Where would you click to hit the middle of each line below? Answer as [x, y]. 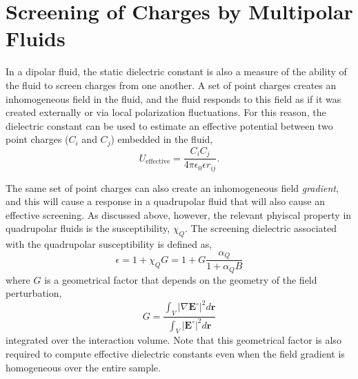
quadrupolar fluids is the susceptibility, [88, 228]
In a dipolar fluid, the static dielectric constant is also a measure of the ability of [176, 71]
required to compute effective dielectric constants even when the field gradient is [175, 354]
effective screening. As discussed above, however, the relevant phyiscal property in [179, 214]
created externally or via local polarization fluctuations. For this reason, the [166, 112]
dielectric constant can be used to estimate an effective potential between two [169, 125]
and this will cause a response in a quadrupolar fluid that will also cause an [165, 201]
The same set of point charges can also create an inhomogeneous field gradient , [172, 187]
